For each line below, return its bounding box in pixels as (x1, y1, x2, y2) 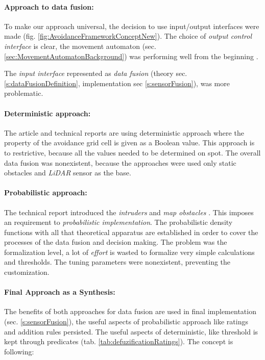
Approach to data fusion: (4, 1, 94, 12)
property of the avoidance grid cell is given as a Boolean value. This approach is (4, 137, 255, 148)
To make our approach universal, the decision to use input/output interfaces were (4, 20, 259, 31)
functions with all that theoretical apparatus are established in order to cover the (4, 226, 258, 237)
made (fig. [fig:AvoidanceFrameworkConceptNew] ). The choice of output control (4, 31, 252, 41)
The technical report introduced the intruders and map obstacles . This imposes (4, 207, 254, 217)
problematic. (4, 88, 43, 98)
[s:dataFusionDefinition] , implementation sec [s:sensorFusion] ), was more (4, 78, 230, 88)
